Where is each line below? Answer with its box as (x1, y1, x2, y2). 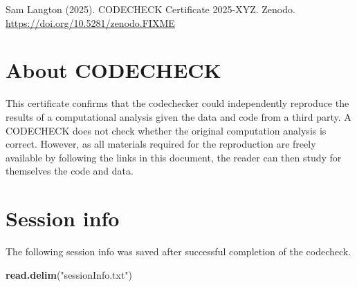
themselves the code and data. (6, 164, 134, 178)
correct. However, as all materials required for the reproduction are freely (6, 137, 316, 151)
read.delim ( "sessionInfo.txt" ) (6, 267, 133, 281)
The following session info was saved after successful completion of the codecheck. (6, 244, 351, 258)
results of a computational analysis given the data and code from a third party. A (6, 109, 351, 123)
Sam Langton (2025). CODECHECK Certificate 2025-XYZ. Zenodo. (6, 2, 295, 16)
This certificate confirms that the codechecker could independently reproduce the (6, 96, 349, 110)
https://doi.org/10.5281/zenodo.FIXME (6, 15, 175, 30)
